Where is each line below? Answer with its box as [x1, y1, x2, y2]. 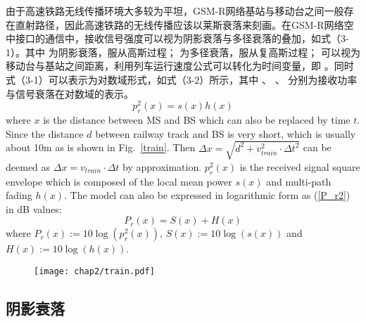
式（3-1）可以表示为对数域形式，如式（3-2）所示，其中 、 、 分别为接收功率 [6, 72, 358, 86]
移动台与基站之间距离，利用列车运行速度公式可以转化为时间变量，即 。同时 [6, 58, 354, 73]
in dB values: [6, 201, 62, 216]
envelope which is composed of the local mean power [6, 174, 232, 188]
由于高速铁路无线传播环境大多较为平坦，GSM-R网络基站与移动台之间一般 [6, 4, 344, 18]
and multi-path [266, 174, 332, 188]
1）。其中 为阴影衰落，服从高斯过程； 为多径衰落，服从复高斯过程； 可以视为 [6, 44, 360, 59]
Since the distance [6, 126, 84, 141]
